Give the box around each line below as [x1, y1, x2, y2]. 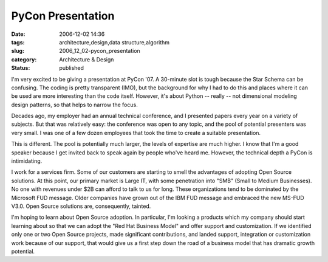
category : [11, 55, 37, 63]
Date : [11, 30, 26, 38]
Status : [11, 64, 30, 72]
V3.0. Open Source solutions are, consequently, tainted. [11, 202, 151, 210]
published [59, 64, 84, 72]
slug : [11, 47, 24, 55]
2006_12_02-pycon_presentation [59, 47, 141, 55]
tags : [11, 38, 25, 46]
